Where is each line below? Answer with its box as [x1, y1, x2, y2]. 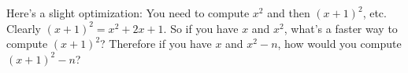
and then [267, 5, 310, 20]
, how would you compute [277, 35, 402, 52]
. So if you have [163, 20, 239, 36]
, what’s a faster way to [284, 20, 398, 36]
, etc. [362, 5, 387, 20]
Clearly [6, 20, 41, 36]
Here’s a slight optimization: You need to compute [6, 5, 250, 20]
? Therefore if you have [100, 35, 212, 52]
